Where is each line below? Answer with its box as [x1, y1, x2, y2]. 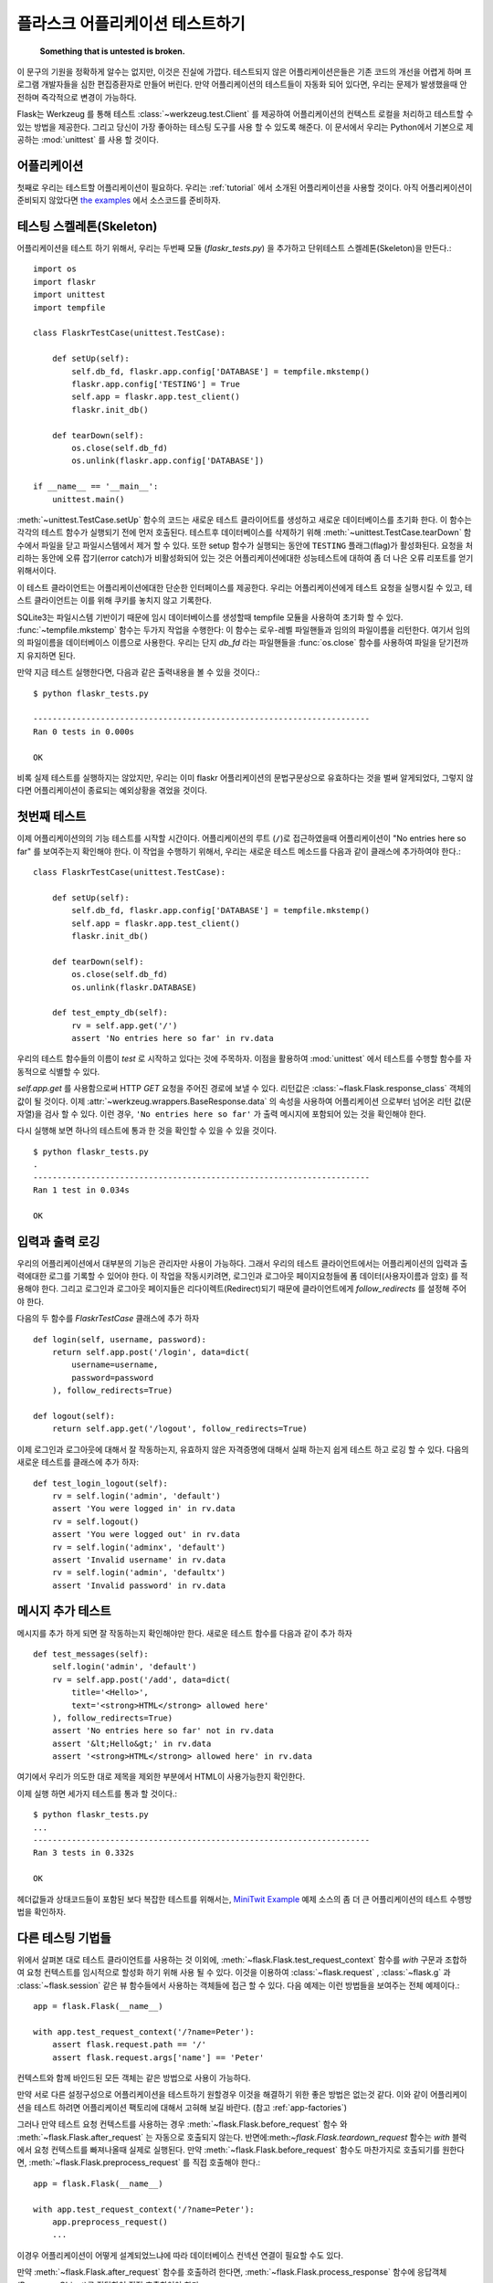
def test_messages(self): [33, 1648, 150, 1659]
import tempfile [33, 302, 106, 312]
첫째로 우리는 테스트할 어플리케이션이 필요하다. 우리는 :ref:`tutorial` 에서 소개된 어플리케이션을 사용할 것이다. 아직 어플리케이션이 [16, 182, 473, 193]
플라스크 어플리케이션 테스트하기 [16, 14, 246, 34]
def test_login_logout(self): [33, 1478, 169, 1489]
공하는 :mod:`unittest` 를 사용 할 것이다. [16, 133, 159, 145]
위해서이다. [16, 565, 57, 576]
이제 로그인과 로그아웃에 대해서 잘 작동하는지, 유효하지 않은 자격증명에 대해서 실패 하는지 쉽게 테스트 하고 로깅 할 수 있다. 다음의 [16, 1444, 469, 1455]
